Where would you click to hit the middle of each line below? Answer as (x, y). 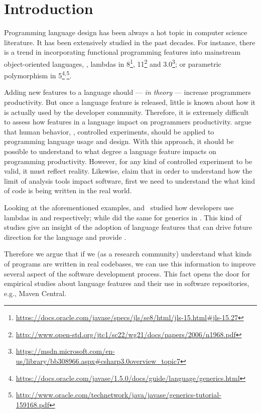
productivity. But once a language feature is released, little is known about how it (130, 102)
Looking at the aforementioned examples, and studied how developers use (119, 207)
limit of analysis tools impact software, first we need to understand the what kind (129, 180)
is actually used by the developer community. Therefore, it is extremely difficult (126, 112)
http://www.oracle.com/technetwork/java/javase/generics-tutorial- (118, 395)
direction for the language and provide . (65, 237)
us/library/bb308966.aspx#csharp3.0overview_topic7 (98, 361)
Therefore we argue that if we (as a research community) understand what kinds (128, 254)
